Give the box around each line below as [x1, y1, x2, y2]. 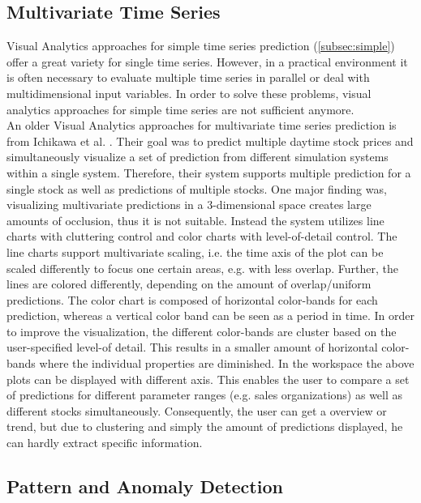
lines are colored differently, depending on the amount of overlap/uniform [6, 275, 372, 292]
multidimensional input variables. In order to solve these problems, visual [6, 84, 372, 101]
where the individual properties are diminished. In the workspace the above [39, 355, 415, 372]
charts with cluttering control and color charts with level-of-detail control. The [6, 228, 397, 245]
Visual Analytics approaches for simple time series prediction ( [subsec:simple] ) [6, 37, 395, 54]
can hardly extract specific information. [6, 434, 203, 451]
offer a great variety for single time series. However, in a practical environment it [6, 53, 408, 70]
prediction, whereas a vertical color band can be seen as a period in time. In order [6, 307, 415, 324]
